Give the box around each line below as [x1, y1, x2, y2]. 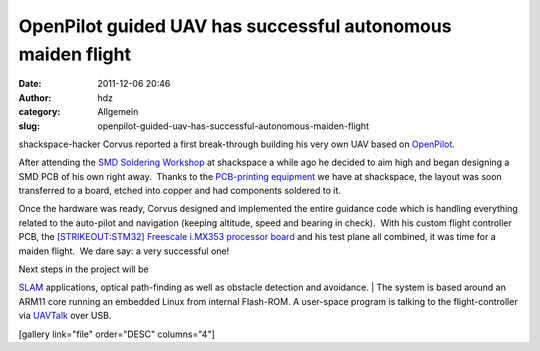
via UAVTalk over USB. [18, 310, 112, 322]
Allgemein [97, 106, 139, 118]
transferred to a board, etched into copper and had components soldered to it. [18, 185, 342, 197]
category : [18, 106, 61, 118]
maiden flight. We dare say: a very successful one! [18, 245, 230, 257]
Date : [18, 78, 42, 90]
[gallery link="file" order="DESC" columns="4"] [18, 328, 215, 340]
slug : [18, 120, 40, 132]
